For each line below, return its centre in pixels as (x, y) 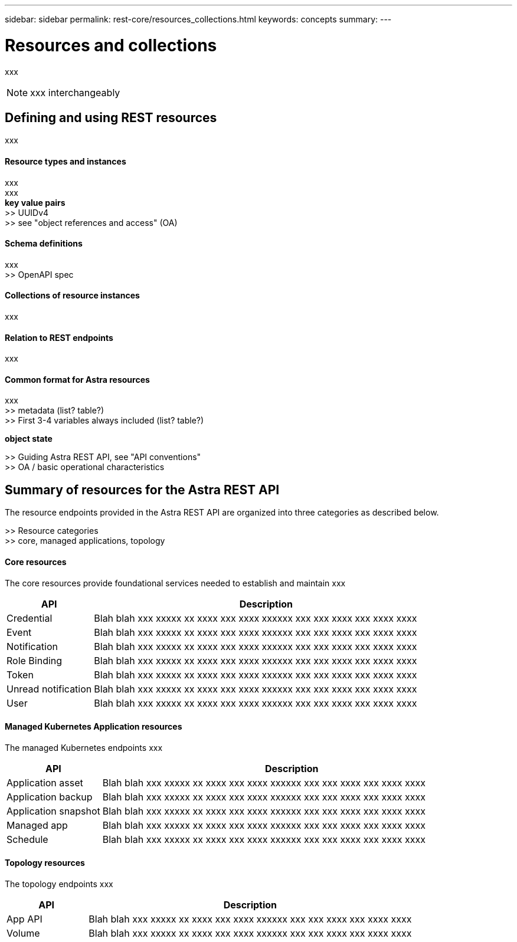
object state (29, 439)
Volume (23, 933)
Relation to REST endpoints (59, 337)
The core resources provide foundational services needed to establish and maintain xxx (175, 583)
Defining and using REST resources (111, 117)
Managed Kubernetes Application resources (94, 727)
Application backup (50, 797)
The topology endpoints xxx (59, 884)
